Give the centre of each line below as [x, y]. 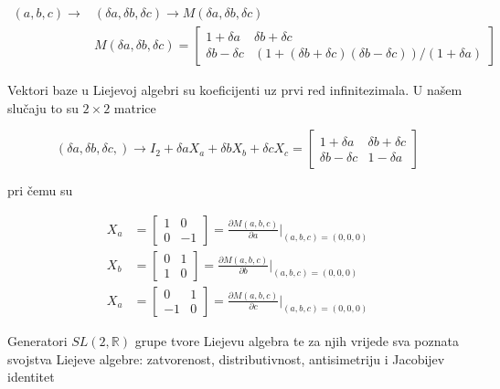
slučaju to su [43, 107]
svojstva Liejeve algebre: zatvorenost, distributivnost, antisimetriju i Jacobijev [226, 358]
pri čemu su [40, 190]
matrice [135, 107]
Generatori [37, 340]
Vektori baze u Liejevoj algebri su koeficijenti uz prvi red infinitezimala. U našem [235, 90]
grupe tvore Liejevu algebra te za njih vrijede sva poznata [297, 340]
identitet [31, 377]
